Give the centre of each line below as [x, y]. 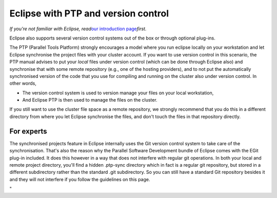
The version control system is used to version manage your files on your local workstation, [118, 93]
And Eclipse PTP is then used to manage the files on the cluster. [90, 100]
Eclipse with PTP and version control [89, 13]
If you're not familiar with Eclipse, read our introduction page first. [78, 29]
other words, [23, 83]
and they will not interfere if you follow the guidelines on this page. [80, 179]
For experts [28, 131]
